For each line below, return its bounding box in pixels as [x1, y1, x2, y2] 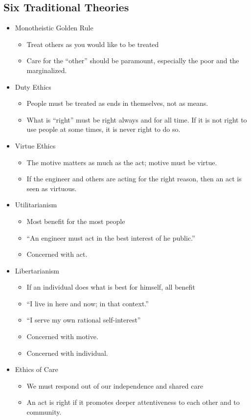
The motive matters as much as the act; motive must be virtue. [26, 157, 217, 167]
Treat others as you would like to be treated [26, 39, 159, 49]
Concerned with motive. [26, 331, 98, 342]
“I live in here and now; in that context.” [26, 298, 149, 308]
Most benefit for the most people [26, 216, 125, 226]
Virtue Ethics [15, 140, 56, 150]
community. [26, 407, 62, 417]
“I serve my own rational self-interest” [26, 315, 141, 325]
